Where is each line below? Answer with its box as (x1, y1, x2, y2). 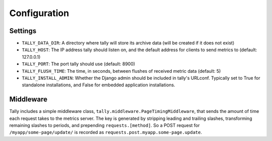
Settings (9, 27, 37, 35)
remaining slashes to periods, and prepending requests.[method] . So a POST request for (9, 122, 200, 128)
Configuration (9, 8, 70, 19)
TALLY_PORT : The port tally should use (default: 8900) (22, 61, 135, 67)
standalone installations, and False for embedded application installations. (22, 82, 176, 88)
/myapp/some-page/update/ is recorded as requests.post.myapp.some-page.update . (9, 129, 202, 135)
